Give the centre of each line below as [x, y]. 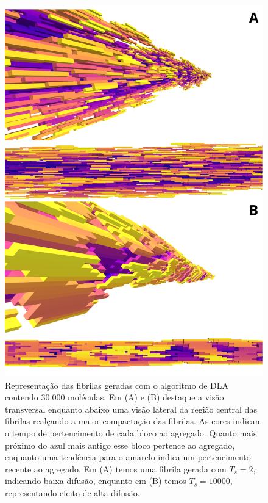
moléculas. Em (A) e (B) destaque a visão [146, 397]
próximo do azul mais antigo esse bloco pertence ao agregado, [120, 445]
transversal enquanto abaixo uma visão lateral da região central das [131, 409]
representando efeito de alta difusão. [72, 492]
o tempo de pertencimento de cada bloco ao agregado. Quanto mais [131, 432]
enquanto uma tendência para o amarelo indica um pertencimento [128, 457]
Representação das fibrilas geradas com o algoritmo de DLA [117, 385]
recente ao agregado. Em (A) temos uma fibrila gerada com [116, 469]
